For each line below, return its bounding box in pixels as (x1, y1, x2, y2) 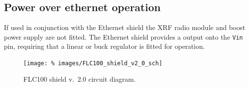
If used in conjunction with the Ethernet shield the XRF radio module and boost (4, 22, 246, 32)
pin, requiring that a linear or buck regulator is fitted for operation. (4, 41, 205, 51)
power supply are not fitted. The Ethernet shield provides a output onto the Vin (4, 31, 243, 42)
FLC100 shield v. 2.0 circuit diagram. (23, 73, 136, 84)
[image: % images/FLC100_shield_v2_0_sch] (23, 60, 163, 67)
